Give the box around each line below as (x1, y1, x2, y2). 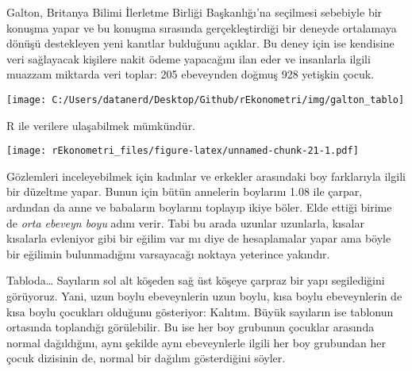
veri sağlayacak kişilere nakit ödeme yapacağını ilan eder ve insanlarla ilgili (6, 50, 371, 67)
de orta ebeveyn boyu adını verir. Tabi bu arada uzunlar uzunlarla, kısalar (6, 214, 364, 231)
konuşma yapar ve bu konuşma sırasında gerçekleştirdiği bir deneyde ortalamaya (6, 19, 397, 36)
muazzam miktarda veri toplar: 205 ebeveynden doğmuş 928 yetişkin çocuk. (6, 66, 375, 82)
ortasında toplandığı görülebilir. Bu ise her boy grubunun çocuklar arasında (6, 319, 375, 335)
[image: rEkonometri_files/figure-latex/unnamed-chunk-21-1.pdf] (6, 145, 359, 157)
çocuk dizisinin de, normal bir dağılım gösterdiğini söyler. (6, 350, 286, 366)
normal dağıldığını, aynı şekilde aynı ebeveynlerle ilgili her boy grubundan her (6, 334, 386, 350)
